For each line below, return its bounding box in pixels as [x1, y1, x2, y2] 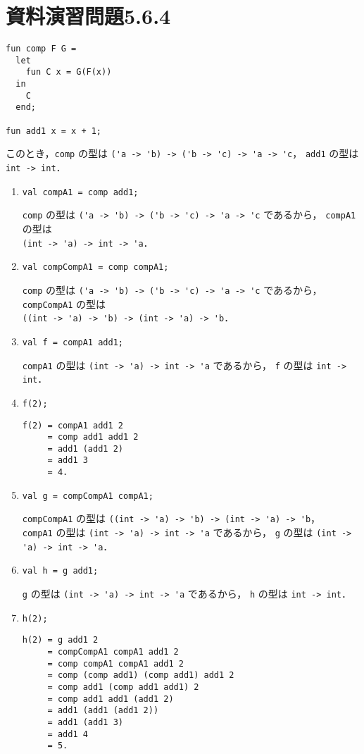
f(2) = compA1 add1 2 [22, 420, 123, 431]
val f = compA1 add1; [22, 337, 123, 347]
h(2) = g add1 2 [22, 635, 99, 645]
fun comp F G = [6, 44, 77, 54]
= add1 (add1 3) [47, 717, 123, 727]
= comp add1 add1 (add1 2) [47, 693, 174, 704]
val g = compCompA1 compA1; [22, 490, 153, 501]
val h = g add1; [22, 566, 99, 576]
